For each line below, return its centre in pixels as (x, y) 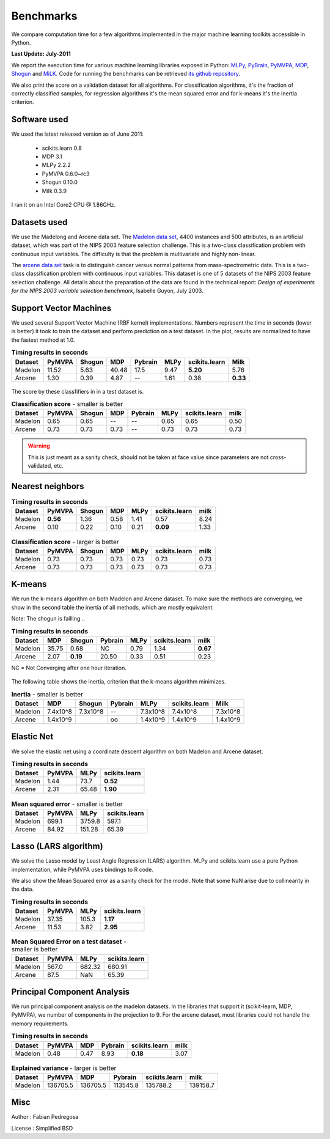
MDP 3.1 (52, 157)
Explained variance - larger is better (64, 1068)
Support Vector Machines (61, 308)
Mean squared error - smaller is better (67, 804)
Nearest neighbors (48, 486)
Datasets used (39, 222)
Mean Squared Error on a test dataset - (69, 942)
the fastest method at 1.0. (43, 340)
